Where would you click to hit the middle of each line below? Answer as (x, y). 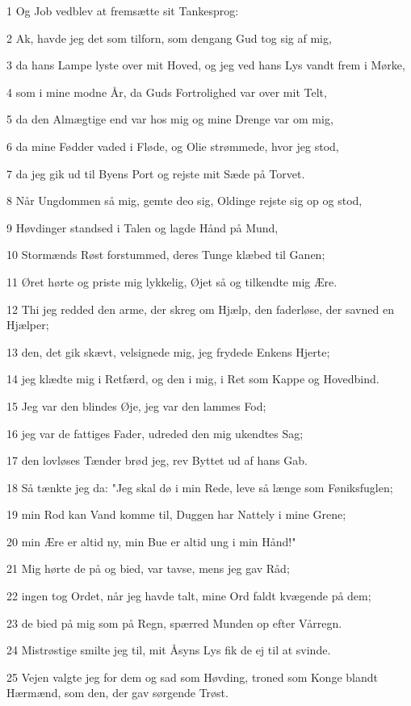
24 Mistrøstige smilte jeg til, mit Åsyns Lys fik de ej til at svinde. (169, 650)
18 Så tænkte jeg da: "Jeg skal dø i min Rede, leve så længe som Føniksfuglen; (200, 487)
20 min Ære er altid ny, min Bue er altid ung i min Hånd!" (151, 541)
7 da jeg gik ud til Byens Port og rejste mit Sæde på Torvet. (156, 173)
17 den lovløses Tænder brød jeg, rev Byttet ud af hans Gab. (157, 460)
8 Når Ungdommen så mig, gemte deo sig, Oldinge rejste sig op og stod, (185, 201)
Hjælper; (28, 325)
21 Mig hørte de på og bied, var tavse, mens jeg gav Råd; (148, 568)
